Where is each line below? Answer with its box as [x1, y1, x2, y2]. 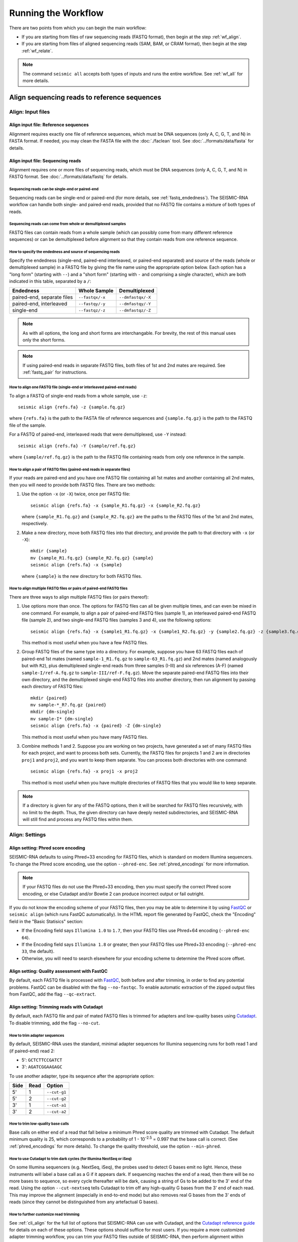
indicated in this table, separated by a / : [9, 278, 91, 284]
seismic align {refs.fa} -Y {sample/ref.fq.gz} [18, 443, 136, 449]
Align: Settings [9, 831, 46, 838]
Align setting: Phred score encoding [9, 845, 85, 851]
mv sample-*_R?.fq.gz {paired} [30, 702, 107, 708]
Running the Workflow [9, 7, 104, 18]
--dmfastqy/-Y [119, 301, 151, 307]
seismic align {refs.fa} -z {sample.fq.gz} [18, 404, 126, 410]
